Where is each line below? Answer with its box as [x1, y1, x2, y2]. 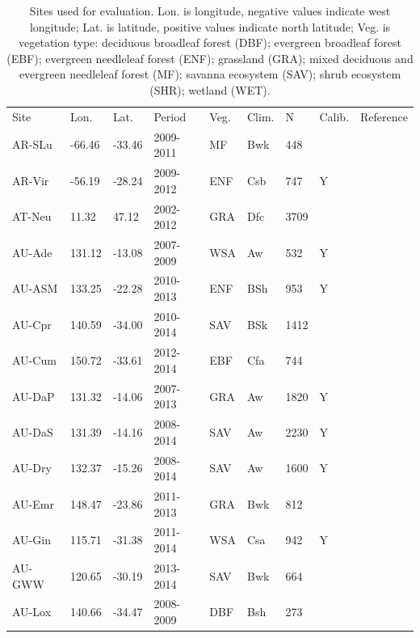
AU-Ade [12, 243, 52, 260]
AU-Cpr [12, 315, 52, 332]
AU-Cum [12, 352, 57, 369]
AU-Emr [12, 495, 54, 512]
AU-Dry [12, 459, 52, 476]
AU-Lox [12, 603, 52, 620]
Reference [360, 108, 408, 125]
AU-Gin [12, 531, 51, 548]
